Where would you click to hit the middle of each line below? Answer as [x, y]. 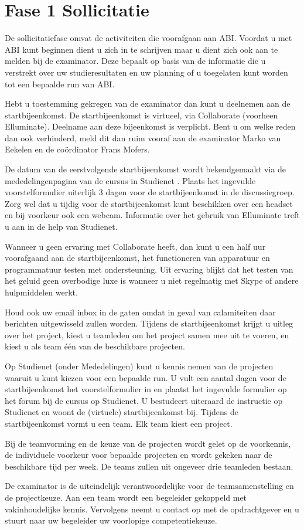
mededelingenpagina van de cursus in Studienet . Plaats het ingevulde [130, 180]
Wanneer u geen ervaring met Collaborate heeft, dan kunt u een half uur [135, 246]
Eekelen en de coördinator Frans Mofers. [77, 149]
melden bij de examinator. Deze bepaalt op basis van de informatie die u [135, 61]
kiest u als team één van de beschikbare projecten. [95, 346]
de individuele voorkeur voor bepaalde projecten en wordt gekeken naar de [139, 455]
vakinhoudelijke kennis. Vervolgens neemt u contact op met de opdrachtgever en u [152, 509]
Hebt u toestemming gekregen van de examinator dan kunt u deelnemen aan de [148, 103]
